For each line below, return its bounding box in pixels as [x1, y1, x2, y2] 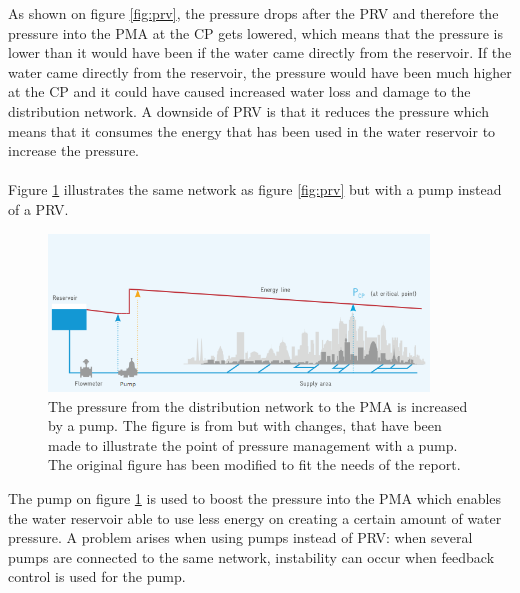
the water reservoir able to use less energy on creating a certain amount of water [8, 507, 502, 528]
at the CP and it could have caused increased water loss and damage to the [8, 81, 471, 102]
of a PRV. [8, 198, 69, 219]
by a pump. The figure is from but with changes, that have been [48, 415, 442, 436]
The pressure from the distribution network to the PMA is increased [48, 395, 468, 416]
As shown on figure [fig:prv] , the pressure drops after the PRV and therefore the [8, 3, 499, 23]
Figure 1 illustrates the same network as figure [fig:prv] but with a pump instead [8, 179, 502, 200]
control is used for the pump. [8, 566, 186, 587]
